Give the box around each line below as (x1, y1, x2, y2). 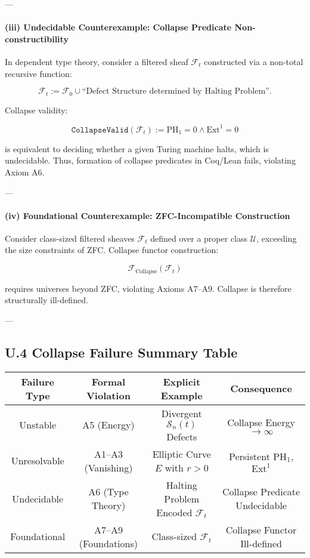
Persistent (228, 449, 270, 463)
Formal (91, 374, 126, 389)
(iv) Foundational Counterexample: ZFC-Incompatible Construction (5, 209, 290, 221)
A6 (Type (88, 485, 129, 499)
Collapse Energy (227, 415, 295, 429)
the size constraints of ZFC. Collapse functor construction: (5, 243, 219, 256)
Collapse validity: (5, 103, 68, 116)
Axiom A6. (5, 165, 45, 178)
